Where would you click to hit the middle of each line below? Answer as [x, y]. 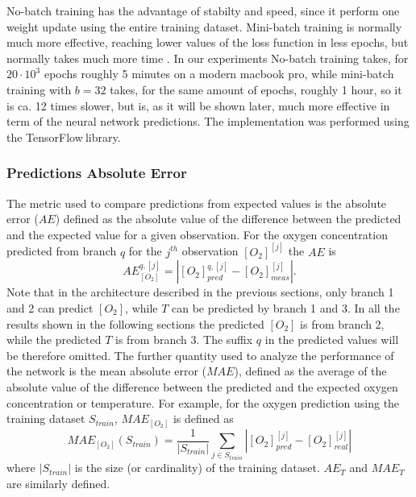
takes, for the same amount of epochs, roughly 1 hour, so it [256, 89]
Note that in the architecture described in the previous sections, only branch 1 [200, 292]
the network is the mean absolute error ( [107, 371]
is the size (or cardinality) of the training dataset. [197, 468]
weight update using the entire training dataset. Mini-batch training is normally [204, 26]
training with [39, 89]
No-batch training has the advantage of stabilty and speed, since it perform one [203, 10]
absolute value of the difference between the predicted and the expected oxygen [202, 386]
